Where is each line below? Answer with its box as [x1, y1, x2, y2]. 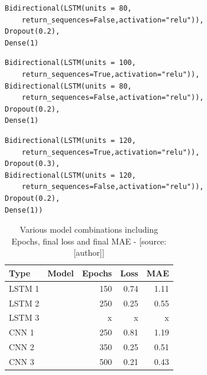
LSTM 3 [9, 311, 40, 324]
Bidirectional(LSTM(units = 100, [5, 58, 136, 67]
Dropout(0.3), [5, 159, 60, 168]
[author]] [73, 246, 105, 259]
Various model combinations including [20, 223, 159, 236]
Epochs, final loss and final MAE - [11, 234, 137, 247]
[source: [139, 234, 167, 247]
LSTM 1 [9, 282, 40, 294]
